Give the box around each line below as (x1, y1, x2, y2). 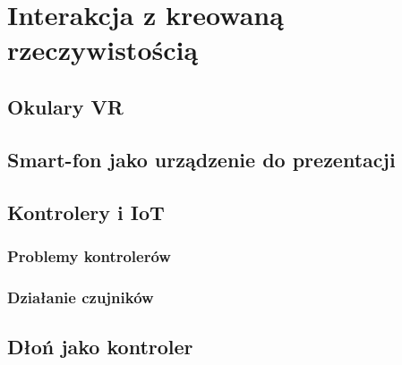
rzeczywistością (7, 31, 199, 68)
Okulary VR (7, 92, 124, 120)
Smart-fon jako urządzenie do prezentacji (7, 145, 396, 173)
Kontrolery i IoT (7, 198, 165, 225)
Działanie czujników (7, 285, 154, 308)
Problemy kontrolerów (7, 244, 171, 267)
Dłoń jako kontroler (7, 332, 193, 360)
